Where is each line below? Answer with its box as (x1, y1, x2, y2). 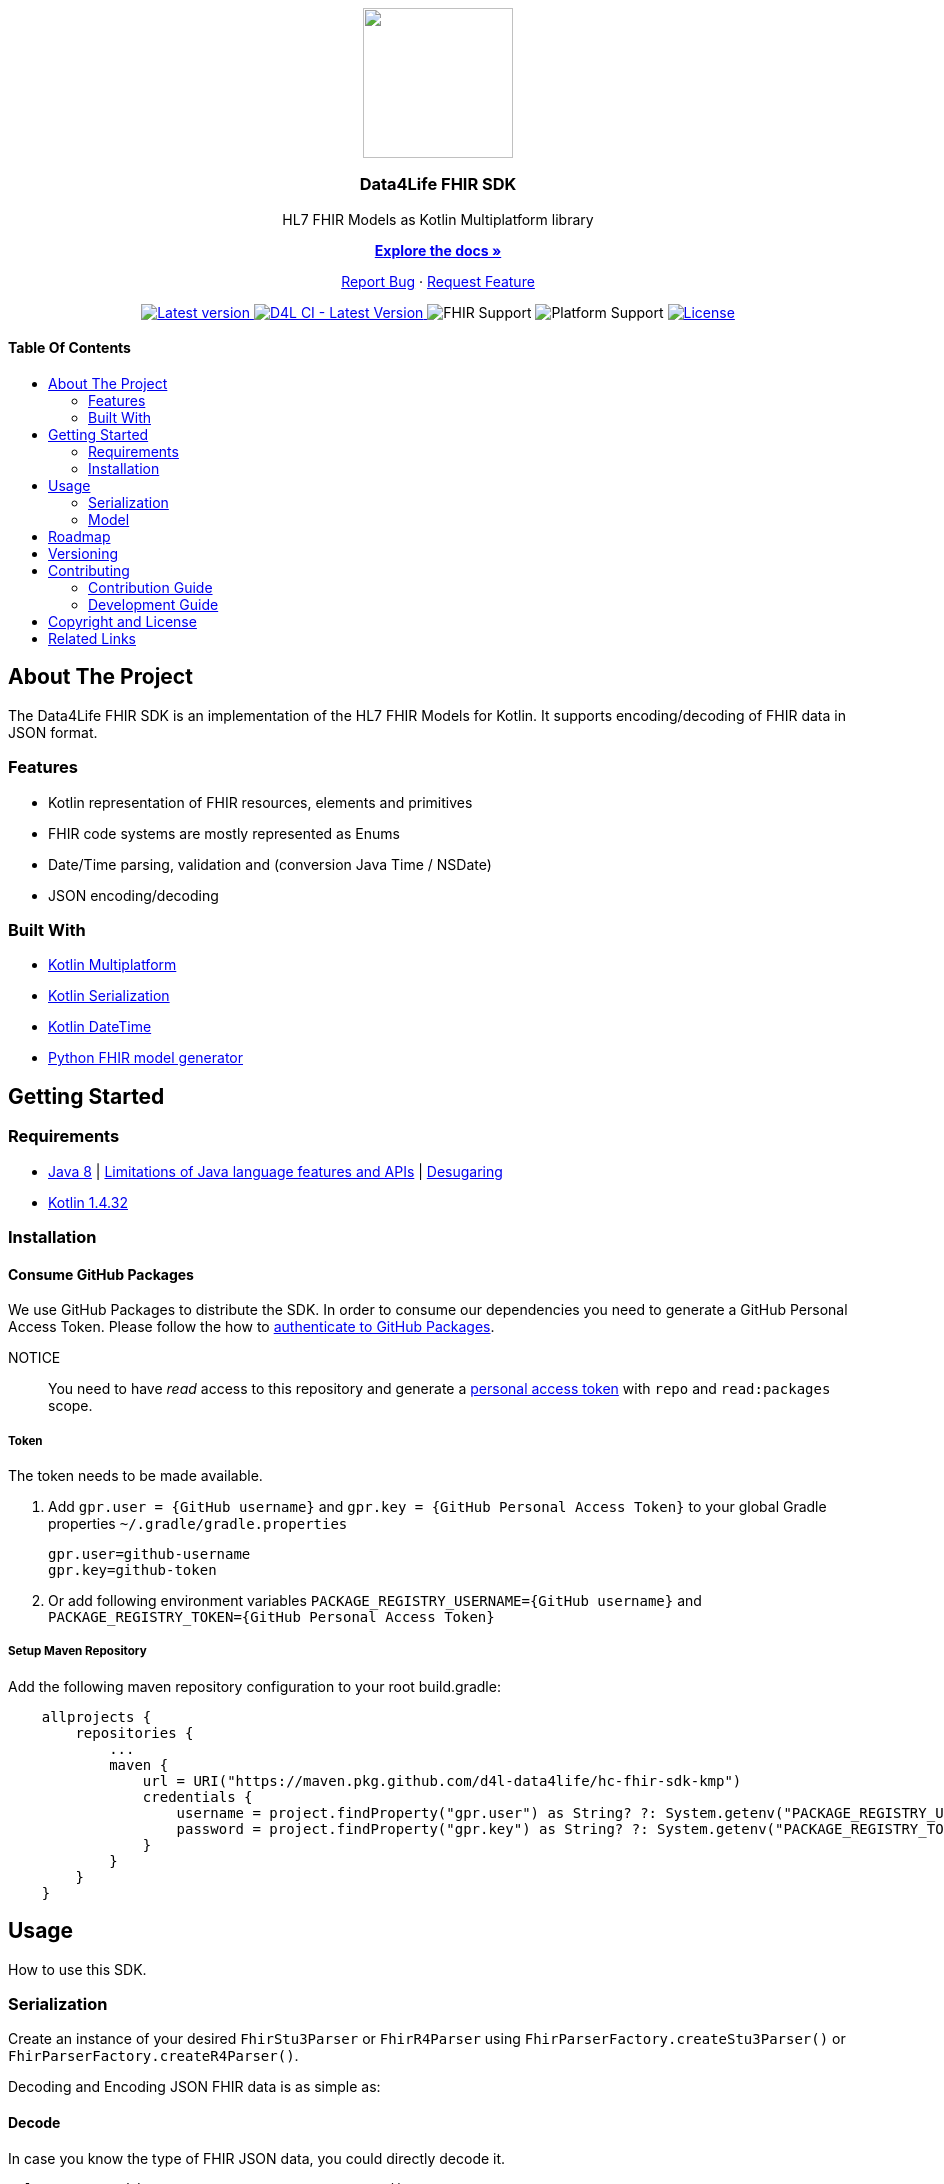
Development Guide (88, 595, 219, 613)
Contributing (48, 561, 130, 579)
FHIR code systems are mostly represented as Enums (48, 824, 400, 842)
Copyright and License (48, 612, 197, 630)
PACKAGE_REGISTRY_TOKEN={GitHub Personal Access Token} (48, 1608, 495, 1625)
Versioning (48, 544, 119, 562)
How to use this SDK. (8, 1960, 147, 1978)
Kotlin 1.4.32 (48, 1193, 128, 1211)
